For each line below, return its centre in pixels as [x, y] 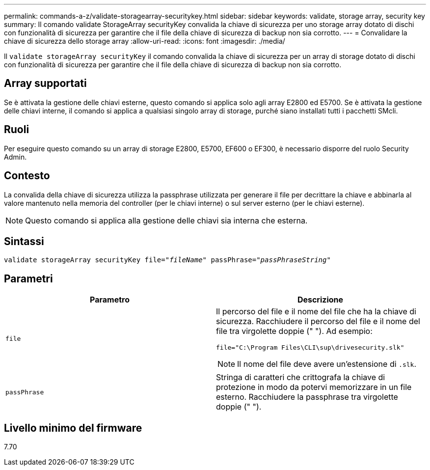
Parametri [28, 278]
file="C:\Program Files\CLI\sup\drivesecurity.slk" [310, 348]
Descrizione [320, 300]
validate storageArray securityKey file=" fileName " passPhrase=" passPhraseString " [167, 260]
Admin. [15, 157]
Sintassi [24, 241]
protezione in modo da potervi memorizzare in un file [314, 387]
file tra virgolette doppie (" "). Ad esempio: [294, 331]
